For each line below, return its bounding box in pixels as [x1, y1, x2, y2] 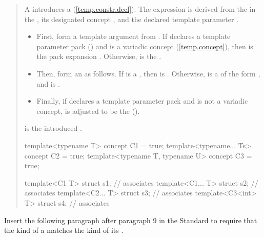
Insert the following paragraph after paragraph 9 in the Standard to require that [4, 214, 257, 225]
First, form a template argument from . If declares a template [36, 31, 231, 42]
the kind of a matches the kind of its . [4, 225, 124, 235]
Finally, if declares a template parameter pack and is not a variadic [36, 95, 248, 106]
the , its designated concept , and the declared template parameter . [24, 13, 238, 24]
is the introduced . [24, 123, 82, 133]
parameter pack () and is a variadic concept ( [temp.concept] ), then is [36, 41, 253, 51]
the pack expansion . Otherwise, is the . [36, 51, 161, 62]
